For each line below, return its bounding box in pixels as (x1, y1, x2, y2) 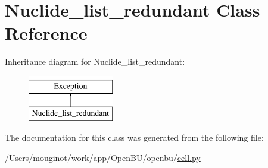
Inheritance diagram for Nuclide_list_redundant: (5, 55, 185, 68)
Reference (5, 21, 88, 45)
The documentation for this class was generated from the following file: (5, 131, 264, 144)
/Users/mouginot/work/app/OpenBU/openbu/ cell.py (5, 151, 201, 163)
